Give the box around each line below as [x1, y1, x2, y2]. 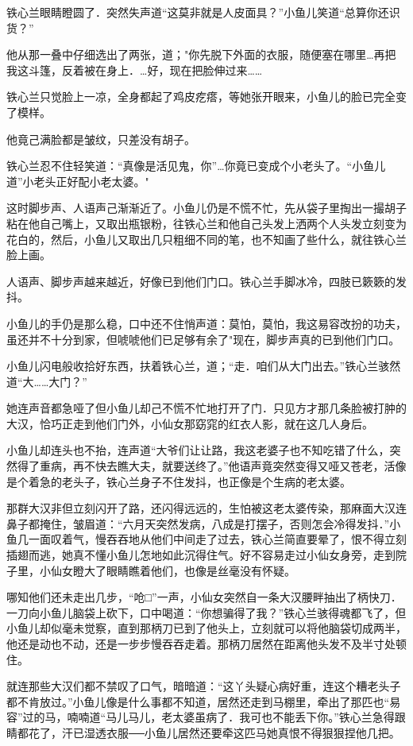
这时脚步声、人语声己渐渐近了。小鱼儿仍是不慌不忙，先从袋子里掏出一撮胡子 [6, 199, 407, 216]
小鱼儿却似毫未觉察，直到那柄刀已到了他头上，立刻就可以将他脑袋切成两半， [6, 620, 407, 636]
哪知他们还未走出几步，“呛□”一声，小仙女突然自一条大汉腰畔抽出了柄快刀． [6, 589, 402, 605]
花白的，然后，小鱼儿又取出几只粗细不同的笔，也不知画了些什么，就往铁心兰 [6, 230, 407, 247]
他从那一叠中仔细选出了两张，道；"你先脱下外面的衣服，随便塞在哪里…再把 [6, 46, 396, 63]
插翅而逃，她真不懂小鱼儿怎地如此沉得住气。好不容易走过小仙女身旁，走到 [6, 547, 396, 563]
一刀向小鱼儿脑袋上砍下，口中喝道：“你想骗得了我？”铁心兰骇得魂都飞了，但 [6, 604, 407, 620]
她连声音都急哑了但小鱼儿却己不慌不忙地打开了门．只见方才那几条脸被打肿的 [6, 400, 407, 416]
